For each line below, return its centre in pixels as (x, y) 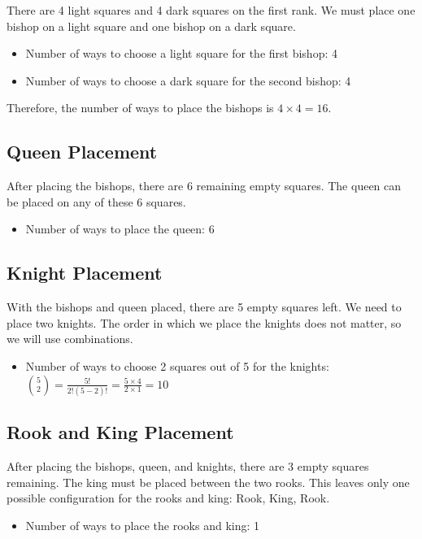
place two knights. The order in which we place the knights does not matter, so (204, 322)
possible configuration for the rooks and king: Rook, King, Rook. (168, 498)
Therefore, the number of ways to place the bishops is (140, 108)
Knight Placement (85, 273)
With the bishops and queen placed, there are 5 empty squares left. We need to (204, 307)
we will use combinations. (70, 339)
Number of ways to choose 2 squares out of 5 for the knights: (177, 365)
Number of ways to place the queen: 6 (120, 229)
